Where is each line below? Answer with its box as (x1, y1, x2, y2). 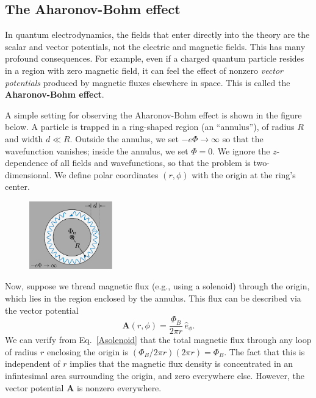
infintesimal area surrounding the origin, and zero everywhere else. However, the (5, 369, 304, 382)
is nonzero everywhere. (76, 381, 162, 394)
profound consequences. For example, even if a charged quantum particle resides (5, 52, 304, 65)
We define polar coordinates (54, 168, 159, 181)
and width (5, 132, 43, 145)
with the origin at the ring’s (192, 168, 296, 181)
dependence (5, 156, 48, 169)
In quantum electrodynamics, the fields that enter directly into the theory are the (5, 28, 310, 41)
